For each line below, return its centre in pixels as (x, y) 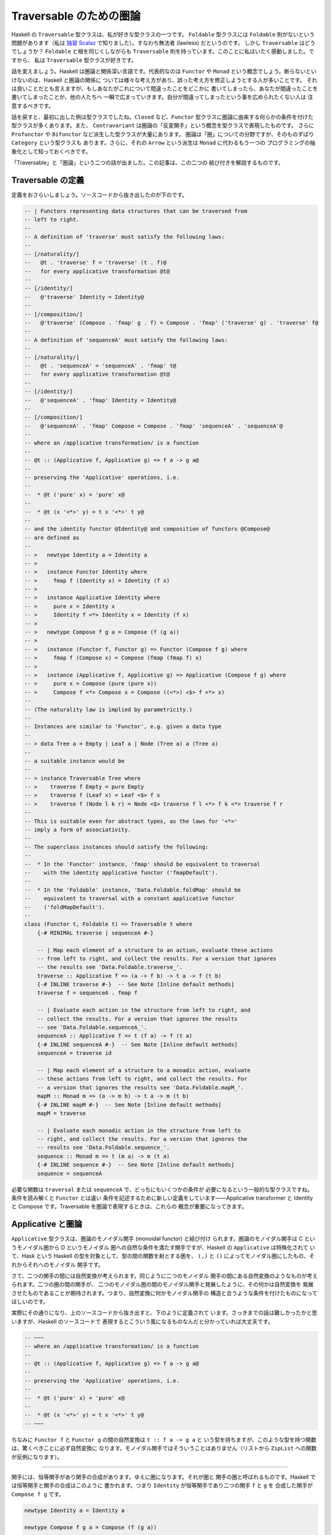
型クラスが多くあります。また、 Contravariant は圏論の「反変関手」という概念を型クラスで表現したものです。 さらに (163, 125)
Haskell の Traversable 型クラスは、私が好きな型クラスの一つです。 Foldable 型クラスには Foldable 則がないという (163, 34)
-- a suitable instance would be (74, 761)
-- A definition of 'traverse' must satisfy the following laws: (124, 237)
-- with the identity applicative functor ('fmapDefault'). (121, 872)
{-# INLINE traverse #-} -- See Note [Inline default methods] (136, 985)
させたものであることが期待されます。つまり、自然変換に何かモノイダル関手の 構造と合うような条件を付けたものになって (165, 1293)
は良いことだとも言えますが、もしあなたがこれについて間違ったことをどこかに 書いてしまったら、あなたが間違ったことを (165, 88)
